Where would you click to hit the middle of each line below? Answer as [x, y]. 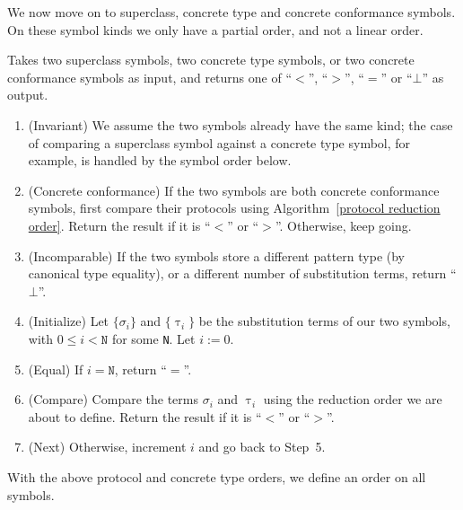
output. [28, 95]
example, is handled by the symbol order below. [160, 160]
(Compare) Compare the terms [113, 399]
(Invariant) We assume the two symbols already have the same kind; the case [240, 124]
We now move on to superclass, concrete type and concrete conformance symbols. [231, 12]
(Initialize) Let [69, 321]
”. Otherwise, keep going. [343, 225]
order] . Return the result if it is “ [119, 225]
